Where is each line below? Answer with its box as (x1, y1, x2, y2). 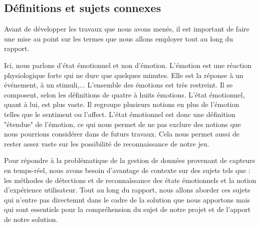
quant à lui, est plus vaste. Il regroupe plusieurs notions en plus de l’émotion (4, 99, 239, 109)
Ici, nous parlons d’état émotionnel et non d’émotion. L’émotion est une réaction (4, 59, 252, 70)
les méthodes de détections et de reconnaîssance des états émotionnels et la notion (4, 174, 256, 185)
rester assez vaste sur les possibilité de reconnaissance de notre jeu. (4, 138, 209, 148)
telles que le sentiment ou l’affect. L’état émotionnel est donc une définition (4, 108, 235, 119)
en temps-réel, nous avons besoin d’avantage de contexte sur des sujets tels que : (4, 164, 250, 175)
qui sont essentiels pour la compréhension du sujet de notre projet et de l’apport (4, 204, 251, 214)
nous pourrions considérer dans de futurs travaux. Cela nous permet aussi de (4, 128, 239, 139)
